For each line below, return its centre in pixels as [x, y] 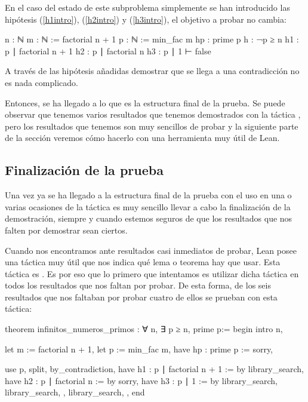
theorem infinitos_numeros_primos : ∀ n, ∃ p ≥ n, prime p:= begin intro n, [144, 329]
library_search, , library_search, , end [75, 392]
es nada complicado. [41, 82]
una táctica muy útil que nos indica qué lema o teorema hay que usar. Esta [143, 262]
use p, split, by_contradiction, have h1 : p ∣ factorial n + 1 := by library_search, [154, 369]
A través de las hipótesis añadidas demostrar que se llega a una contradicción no [152, 71]
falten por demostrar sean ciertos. [66, 230]
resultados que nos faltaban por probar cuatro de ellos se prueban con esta [141, 297]
